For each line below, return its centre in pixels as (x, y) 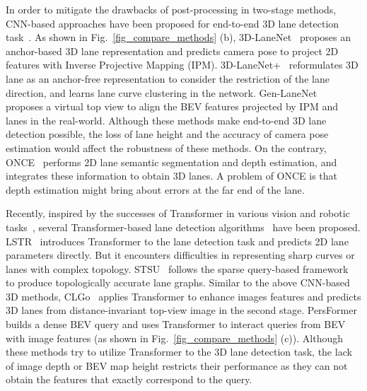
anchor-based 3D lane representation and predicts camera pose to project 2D (172, 51)
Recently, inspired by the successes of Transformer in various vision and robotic (178, 213)
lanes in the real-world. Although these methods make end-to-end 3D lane (166, 120)
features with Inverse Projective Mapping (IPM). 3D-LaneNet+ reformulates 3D (182, 65)
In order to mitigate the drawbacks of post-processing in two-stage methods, (171, 9)
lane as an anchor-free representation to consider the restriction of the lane (168, 78)
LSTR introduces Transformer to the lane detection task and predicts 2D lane (177, 241)
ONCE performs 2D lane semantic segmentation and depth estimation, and (171, 162)
